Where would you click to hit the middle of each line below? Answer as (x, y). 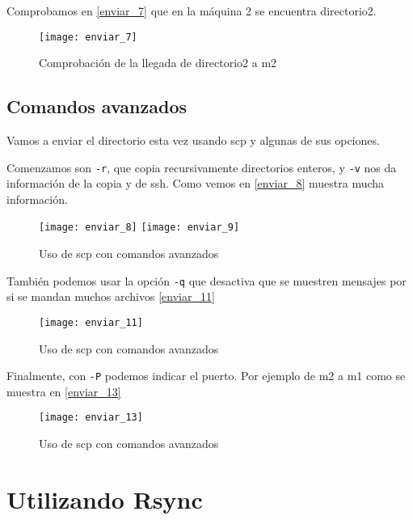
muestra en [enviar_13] (64, 391)
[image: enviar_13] (91, 418)
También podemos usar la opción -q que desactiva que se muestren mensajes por (206, 280)
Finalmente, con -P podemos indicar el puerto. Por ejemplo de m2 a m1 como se (206, 376)
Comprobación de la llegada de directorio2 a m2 (158, 63)
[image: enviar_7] (88, 37)
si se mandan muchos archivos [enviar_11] (111, 296)
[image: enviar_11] (91, 322)
